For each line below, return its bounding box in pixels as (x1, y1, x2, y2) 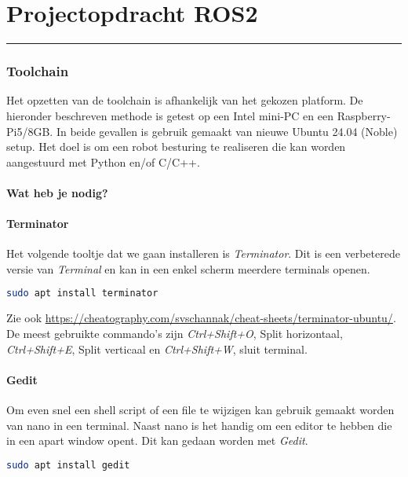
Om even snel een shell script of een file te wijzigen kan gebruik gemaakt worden (6, 401, 395, 417)
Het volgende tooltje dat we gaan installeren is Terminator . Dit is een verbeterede (6, 245, 400, 262)
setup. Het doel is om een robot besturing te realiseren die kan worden (6, 138, 346, 155)
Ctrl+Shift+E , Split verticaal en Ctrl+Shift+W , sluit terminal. (6, 340, 308, 357)
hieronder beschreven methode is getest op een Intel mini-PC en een (6, 107, 333, 123)
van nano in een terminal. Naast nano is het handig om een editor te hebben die (6, 416, 392, 433)
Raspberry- (337, 107, 391, 123)
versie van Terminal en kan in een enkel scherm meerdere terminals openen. (6, 260, 370, 277)
